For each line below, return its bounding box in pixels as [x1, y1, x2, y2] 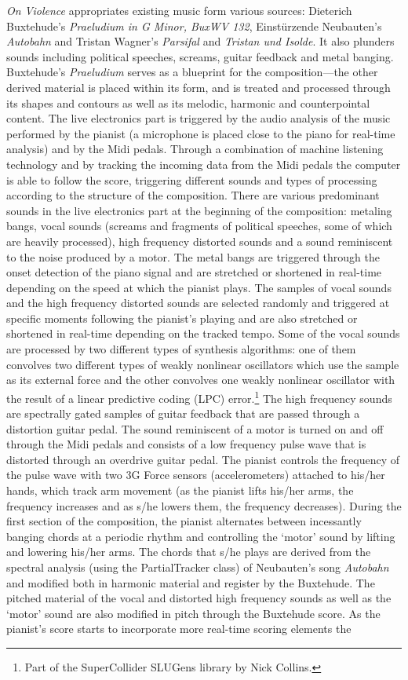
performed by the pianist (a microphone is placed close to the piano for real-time [6, 125, 395, 141]
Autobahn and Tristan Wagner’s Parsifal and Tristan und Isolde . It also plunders [6, 33, 395, 49]
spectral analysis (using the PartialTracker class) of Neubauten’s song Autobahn [6, 559, 389, 576]
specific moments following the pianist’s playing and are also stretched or [6, 309, 358, 326]
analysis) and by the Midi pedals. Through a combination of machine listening [6, 141, 384, 157]
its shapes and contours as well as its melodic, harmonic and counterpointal [6, 94, 370, 111]
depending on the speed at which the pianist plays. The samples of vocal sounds [6, 279, 392, 295]
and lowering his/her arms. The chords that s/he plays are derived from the [6, 543, 371, 560]
